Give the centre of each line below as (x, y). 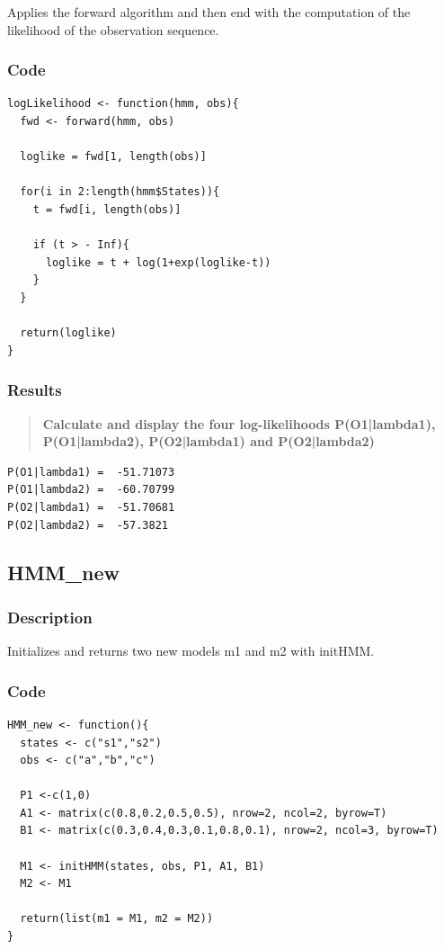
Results (35, 390)
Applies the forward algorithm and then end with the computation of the (209, 12)
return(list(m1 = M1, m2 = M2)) (117, 919)
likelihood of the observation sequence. (113, 29)
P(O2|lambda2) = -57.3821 (88, 525)
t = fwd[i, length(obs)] (107, 209)
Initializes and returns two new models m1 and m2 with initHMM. (191, 651)
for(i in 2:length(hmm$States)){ (120, 192)
